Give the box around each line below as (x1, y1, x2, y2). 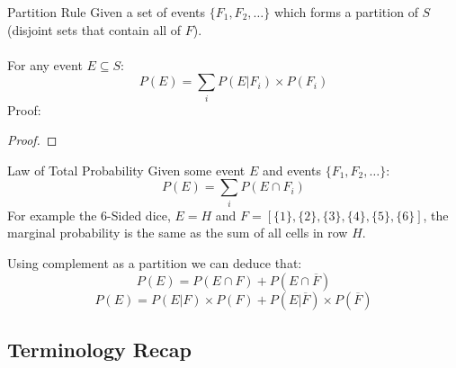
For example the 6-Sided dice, (7, 205, 171, 224)
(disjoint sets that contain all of (7, 20, 182, 39)
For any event (7, 55, 83, 74)
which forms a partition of (273, 3, 418, 21)
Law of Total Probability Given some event (7, 160, 246, 179)
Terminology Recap (7, 335, 192, 363)
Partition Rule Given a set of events (7, 3, 206, 21)
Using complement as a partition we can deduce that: (7, 254, 302, 272)
